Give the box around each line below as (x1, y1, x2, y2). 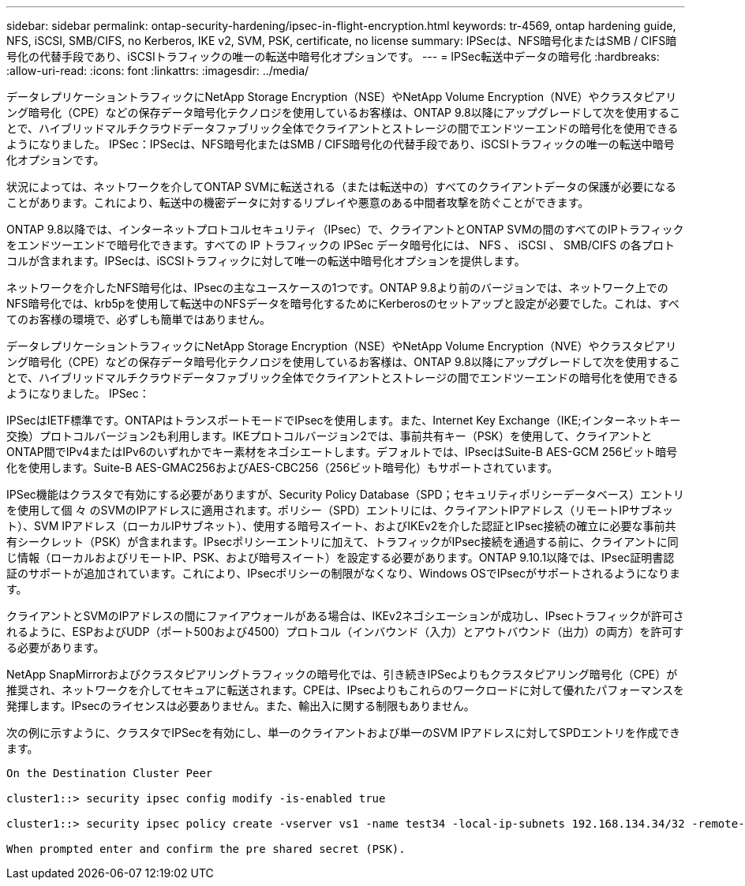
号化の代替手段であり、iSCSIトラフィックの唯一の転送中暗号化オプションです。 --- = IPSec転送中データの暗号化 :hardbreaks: (6, 50, 660, 63)
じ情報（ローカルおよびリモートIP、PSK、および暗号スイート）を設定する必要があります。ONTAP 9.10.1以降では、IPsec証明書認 (6, 551, 675, 564)
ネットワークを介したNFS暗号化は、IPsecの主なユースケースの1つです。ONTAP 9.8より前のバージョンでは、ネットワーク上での (6, 281, 668, 294)
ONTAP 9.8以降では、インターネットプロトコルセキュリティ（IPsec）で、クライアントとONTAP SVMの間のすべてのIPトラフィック (6, 222, 684, 236)
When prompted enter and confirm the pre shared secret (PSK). (6, 843, 406, 855)
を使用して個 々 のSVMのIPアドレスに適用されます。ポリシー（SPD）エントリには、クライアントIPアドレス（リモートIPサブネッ (6, 503, 673, 517)
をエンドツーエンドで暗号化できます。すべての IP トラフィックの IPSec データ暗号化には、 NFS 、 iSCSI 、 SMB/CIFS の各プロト (6, 238, 675, 252)
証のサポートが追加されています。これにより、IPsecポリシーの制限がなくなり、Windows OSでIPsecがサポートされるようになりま (6, 566, 680, 580)
